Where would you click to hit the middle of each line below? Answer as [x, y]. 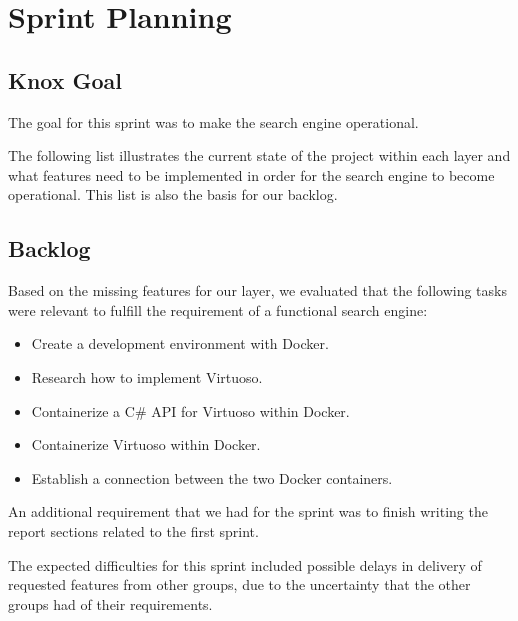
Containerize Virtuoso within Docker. [146, 444]
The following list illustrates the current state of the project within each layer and [259, 155]
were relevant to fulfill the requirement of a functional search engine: [218, 309]
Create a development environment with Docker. [180, 343]
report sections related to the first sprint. [133, 530]
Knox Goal [65, 79]
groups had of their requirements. [110, 603]
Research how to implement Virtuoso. [147, 376]
